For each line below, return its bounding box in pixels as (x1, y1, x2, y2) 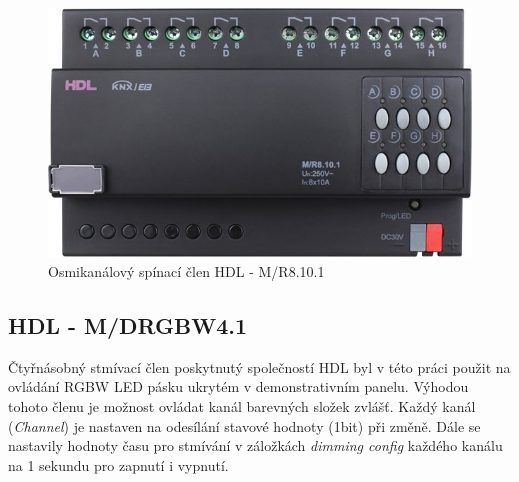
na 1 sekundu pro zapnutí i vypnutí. (8, 454, 229, 475)
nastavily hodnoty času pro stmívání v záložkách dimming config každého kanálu (8, 435, 503, 456)
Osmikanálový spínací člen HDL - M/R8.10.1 (48, 261, 325, 282)
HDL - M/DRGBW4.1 (8, 310, 248, 341)
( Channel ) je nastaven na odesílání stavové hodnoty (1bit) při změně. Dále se (8, 415, 481, 436)
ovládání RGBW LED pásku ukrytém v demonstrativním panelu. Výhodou (8, 376, 469, 397)
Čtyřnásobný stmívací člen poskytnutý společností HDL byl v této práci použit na (8, 356, 511, 377)
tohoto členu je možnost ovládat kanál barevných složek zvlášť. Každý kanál (8, 396, 476, 417)
